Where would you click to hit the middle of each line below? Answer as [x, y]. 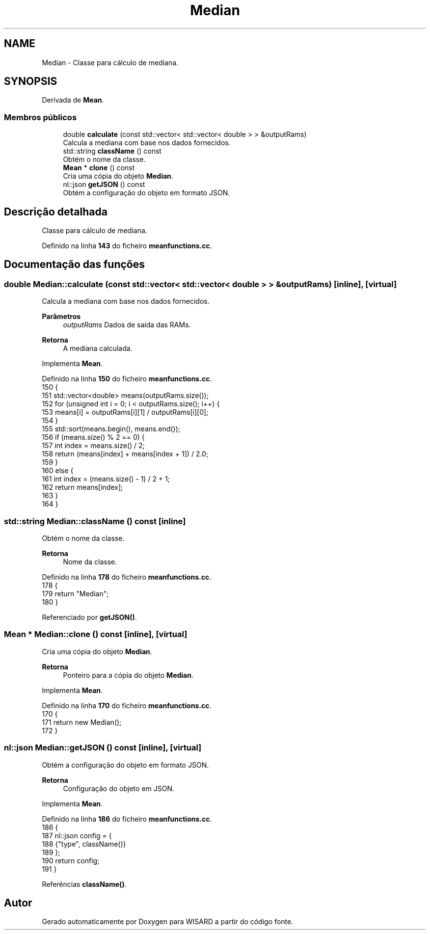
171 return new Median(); [82, 722]
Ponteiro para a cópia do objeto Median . [128, 675]
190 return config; [71, 860]
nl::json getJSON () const [104, 185]
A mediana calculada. [98, 348]
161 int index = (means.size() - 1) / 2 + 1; [106, 479]
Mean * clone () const [99, 168]
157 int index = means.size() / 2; [93, 446]
